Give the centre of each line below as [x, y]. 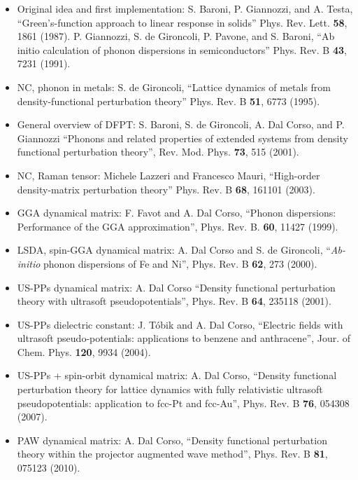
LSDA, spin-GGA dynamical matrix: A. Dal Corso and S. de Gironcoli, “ [174, 250]
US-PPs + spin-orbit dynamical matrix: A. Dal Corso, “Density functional [177, 375]
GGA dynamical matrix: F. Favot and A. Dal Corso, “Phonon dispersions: [177, 213]
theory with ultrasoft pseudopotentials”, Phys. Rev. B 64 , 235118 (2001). [174, 301]
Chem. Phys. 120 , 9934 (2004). [84, 351]
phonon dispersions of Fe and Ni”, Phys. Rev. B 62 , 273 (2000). [180, 263]
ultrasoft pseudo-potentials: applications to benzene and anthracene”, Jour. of [184, 338]
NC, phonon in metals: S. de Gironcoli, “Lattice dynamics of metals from [174, 87]
